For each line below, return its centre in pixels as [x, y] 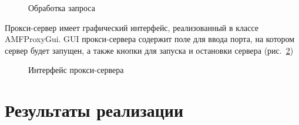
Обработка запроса [62, 8]
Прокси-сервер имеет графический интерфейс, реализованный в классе [132, 27]
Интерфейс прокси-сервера [76, 70]
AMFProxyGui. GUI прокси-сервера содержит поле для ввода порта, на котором [150, 39]
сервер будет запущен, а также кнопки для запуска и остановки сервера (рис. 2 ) [149, 50]
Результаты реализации [94, 110]
